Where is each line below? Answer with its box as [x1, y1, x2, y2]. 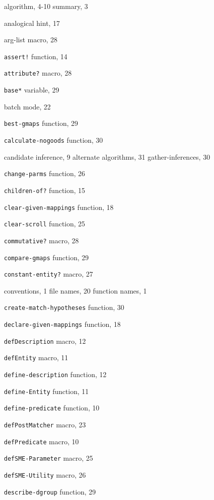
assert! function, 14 [4, 51, 68, 61]
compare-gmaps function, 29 [4, 252, 89, 262]
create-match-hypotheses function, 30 [4, 302, 125, 312]
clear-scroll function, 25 [4, 218, 85, 229]
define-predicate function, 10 [4, 402, 99, 413]
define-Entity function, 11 [4, 386, 89, 396]
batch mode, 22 [4, 101, 51, 111]
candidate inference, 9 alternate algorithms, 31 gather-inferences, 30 [4, 151, 210, 162]
